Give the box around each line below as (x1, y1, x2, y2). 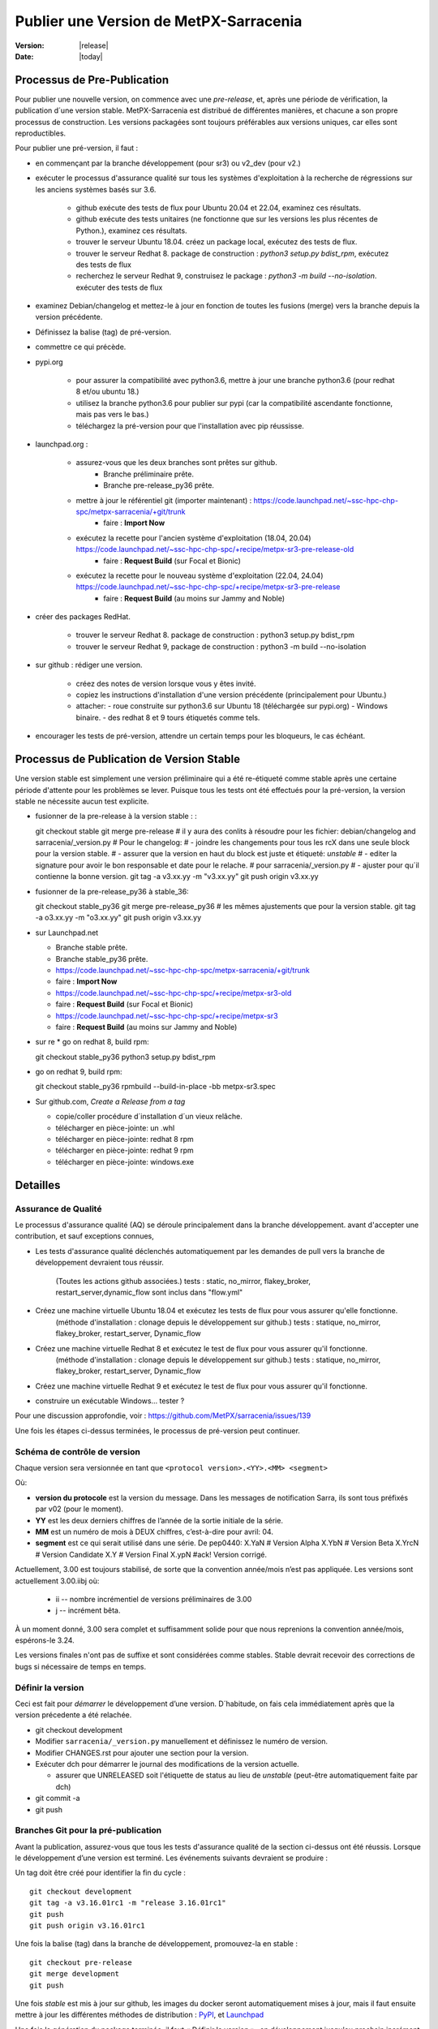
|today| (79, 51, 103, 61)
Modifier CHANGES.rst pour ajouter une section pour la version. (35, 1747, 249, 1757)
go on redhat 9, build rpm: (35, 1067, 122, 1077)
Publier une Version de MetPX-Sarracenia (15, 12, 303, 30)
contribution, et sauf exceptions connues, (15, 1231, 154, 1241)
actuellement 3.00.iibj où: (15, 1575, 100, 1586)
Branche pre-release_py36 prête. (103, 480, 215, 490)
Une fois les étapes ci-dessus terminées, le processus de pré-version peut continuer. (15, 1425, 300, 1436)
